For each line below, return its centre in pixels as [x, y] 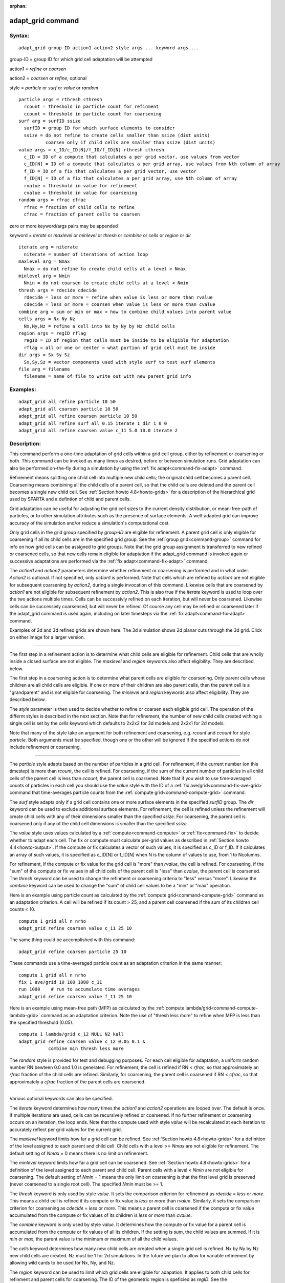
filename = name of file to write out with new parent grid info [107, 376]
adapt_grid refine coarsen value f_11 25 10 [75, 996]
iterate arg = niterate [48, 247]
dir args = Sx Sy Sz [44, 355]
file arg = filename [44, 369]
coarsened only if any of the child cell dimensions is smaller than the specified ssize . [99, 823]
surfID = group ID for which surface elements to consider [99, 128]
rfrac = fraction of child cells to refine [79, 207]
